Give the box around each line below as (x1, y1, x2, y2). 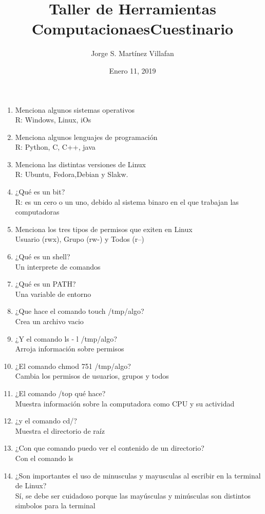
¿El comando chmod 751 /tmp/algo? (15, 360, 131, 371)
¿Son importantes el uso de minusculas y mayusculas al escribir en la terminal (15, 470, 261, 481)
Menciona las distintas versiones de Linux (15, 158, 146, 169)
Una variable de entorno (15, 288, 91, 299)
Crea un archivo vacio (15, 316, 84, 326)
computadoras (15, 206, 60, 217)
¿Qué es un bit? (15, 186, 65, 197)
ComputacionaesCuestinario (31, 18, 234, 39)
